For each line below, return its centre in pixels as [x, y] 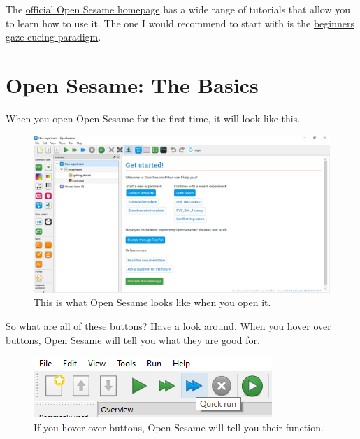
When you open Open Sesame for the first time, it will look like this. [153, 118]
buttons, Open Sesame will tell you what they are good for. [133, 339]
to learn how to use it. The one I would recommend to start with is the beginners [180, 23]
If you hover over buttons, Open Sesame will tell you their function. [179, 427]
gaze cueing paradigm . [53, 37]
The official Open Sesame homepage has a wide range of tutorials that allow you [178, 9]
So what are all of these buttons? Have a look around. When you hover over [168, 325]
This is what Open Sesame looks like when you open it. [152, 302]
